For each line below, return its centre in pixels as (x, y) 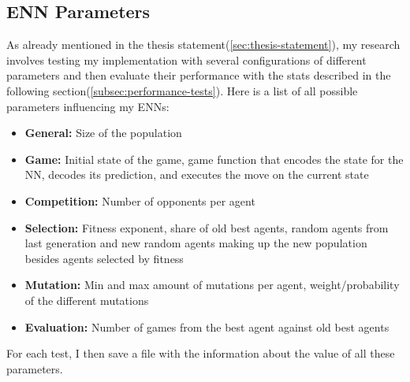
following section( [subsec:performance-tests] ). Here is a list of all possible (182, 90)
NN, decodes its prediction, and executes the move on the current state (197, 174)
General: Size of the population (103, 133)
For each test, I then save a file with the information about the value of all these (201, 353)
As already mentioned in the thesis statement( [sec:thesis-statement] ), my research (203, 45)
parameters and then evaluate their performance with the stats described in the (199, 75)
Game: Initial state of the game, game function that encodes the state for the (214, 159)
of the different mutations (87, 300)
